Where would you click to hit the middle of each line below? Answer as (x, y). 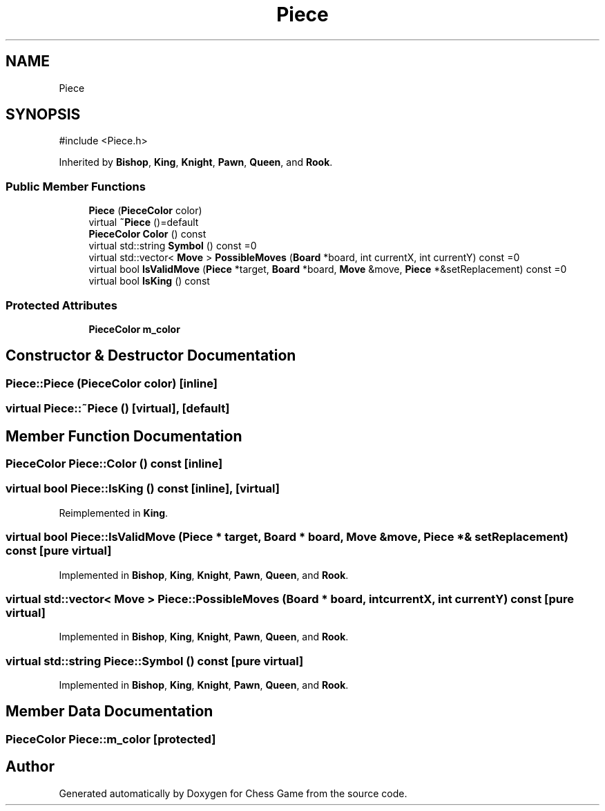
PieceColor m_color (134, 329)
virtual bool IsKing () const (149, 281)
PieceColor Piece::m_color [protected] (111, 739)
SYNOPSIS (43, 115)
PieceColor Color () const (147, 234)
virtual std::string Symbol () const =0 (173, 246)
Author (30, 767)
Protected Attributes (61, 305)
